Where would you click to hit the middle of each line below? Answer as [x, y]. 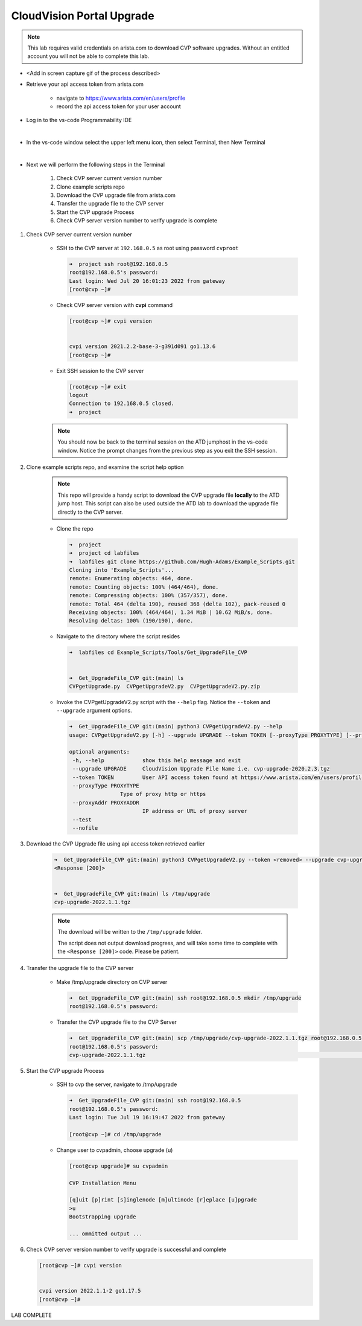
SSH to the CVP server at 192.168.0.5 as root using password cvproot [148, 248]
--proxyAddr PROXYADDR [106, 803]
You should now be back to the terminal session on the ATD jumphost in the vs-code [163, 442]
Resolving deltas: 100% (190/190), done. [131, 621]
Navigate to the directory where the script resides [118, 636]
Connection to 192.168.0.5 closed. [122, 404]
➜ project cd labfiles [104, 553]
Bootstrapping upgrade [103, 1217]
